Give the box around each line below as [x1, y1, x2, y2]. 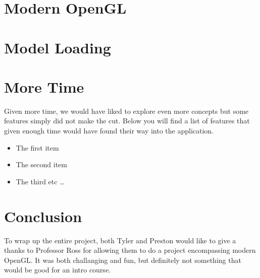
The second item [16, 159, 67, 170]
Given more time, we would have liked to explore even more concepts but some [4, 105, 249, 116]
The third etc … [16, 176, 65, 186]
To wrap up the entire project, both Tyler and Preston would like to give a [4, 235, 236, 245]
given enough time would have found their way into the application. [4, 125, 214, 136]
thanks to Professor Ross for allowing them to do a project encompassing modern [4, 245, 256, 255]
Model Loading [4, 37, 111, 57]
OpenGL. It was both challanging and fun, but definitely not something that [4, 254, 241, 265]
